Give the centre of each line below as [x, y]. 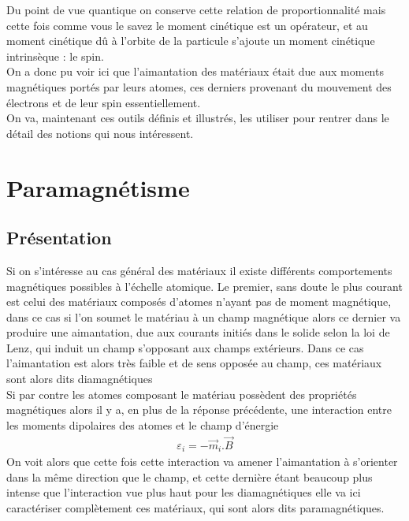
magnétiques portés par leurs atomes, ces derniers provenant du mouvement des [199, 86]
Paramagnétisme [98, 187]
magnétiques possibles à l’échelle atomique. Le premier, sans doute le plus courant [204, 286]
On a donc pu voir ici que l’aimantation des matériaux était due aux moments [195, 71]
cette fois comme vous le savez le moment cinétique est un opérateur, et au [187, 25]
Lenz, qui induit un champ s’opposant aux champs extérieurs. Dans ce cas [185, 347]
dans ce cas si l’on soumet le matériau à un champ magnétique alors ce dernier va [204, 316]
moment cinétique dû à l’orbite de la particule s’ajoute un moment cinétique [191, 41]
